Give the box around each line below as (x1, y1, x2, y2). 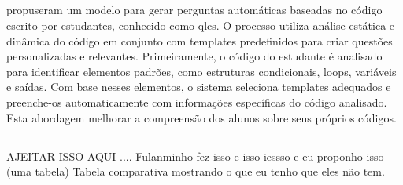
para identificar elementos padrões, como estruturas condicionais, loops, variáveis (6, 63, 397, 79)
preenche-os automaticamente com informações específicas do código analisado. (6, 93, 387, 110)
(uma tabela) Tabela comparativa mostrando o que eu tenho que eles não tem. (6, 163, 385, 180)
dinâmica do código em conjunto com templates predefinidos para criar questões (6, 32, 393, 49)
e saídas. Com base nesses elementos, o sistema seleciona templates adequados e (6, 78, 391, 95)
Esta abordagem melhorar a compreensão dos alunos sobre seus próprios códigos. (6, 109, 397, 125)
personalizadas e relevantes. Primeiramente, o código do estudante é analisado (6, 48, 383, 64)
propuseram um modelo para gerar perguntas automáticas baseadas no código (6, 2, 383, 18)
